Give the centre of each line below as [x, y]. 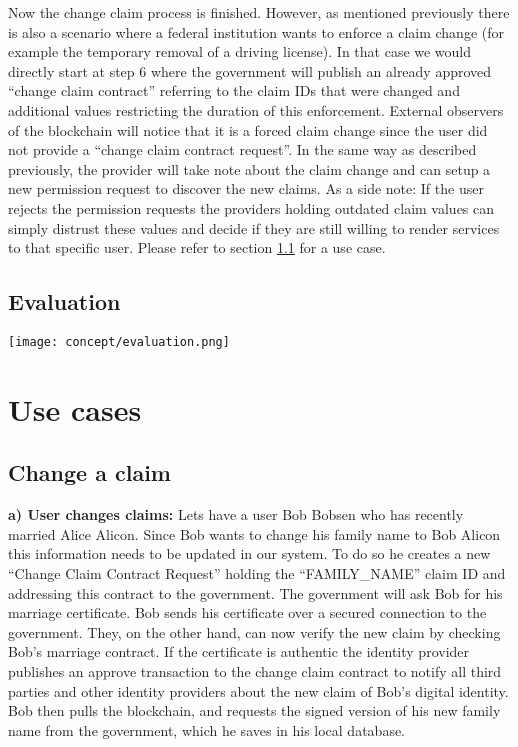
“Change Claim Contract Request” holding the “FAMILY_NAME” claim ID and [257, 572]
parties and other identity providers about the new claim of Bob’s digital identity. [258, 690]
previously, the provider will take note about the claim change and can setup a [249, 168]
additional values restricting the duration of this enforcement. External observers [256, 109]
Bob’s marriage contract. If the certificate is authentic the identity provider [239, 651]
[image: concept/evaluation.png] [119, 341]
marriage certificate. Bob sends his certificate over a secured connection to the [247, 612]
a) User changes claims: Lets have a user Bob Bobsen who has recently [236, 514]
